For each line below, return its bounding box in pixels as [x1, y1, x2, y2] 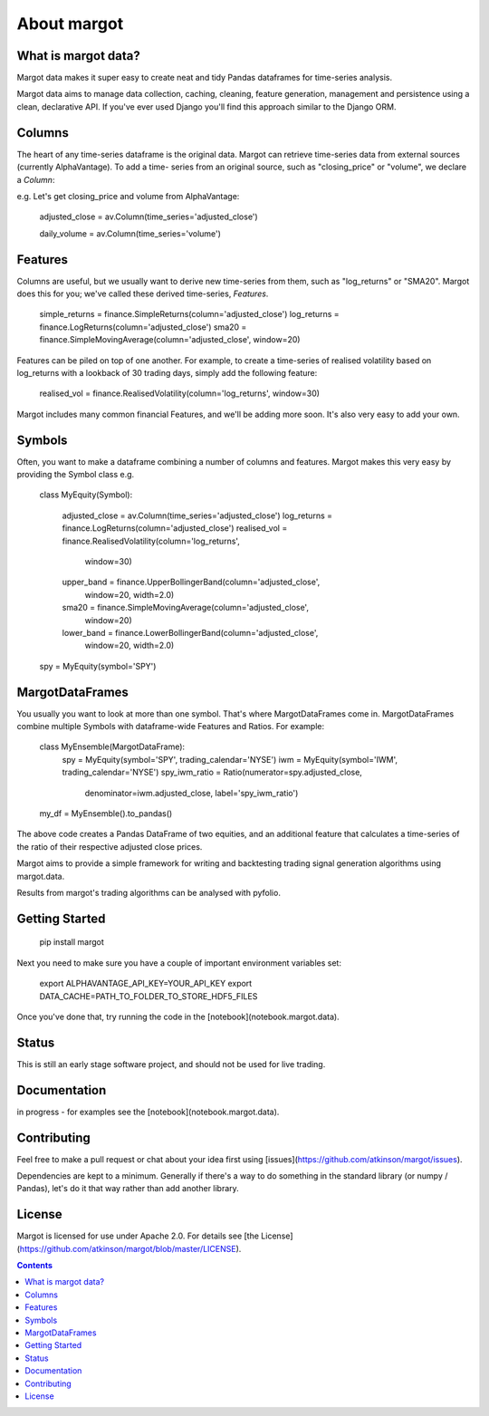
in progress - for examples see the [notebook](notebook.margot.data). [16, 1106, 280, 1117]
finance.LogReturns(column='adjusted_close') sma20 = [39, 322, 247, 332]
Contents [16, 1260, 53, 1271]
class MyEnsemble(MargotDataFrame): [39, 741, 186, 752]
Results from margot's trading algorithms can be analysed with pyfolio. [16, 887, 281, 898]
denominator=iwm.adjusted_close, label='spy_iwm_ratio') [84, 787, 299, 798]
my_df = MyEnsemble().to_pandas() [39, 807, 173, 819]
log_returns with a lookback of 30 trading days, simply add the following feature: [16, 367, 318, 378]
